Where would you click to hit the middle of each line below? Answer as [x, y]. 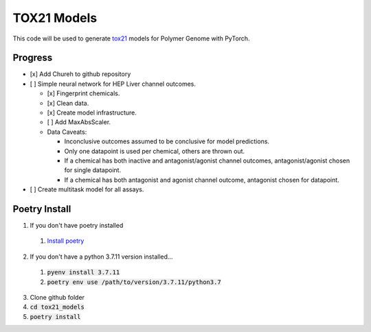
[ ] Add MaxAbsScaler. [79, 122]
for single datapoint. [93, 170]
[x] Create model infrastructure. [92, 112]
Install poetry [66, 241]
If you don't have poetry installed [77, 226]
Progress [33, 58]
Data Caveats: [67, 132]
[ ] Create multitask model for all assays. [87, 189]
